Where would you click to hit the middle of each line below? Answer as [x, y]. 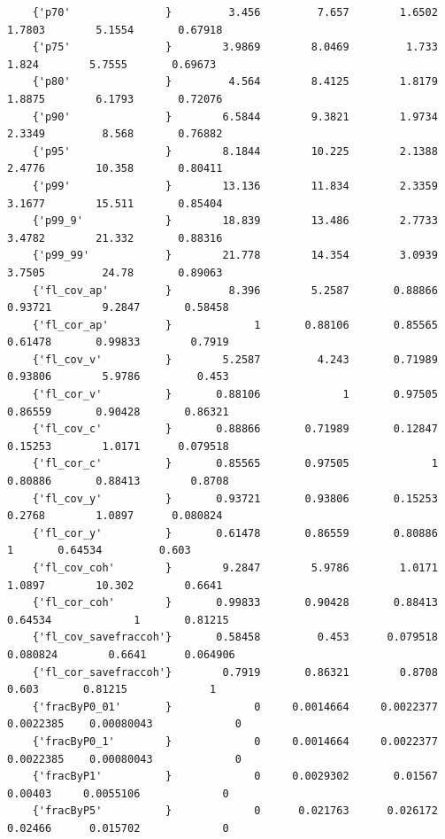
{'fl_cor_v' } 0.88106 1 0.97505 [235, 395]
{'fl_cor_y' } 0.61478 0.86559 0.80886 [235, 533]
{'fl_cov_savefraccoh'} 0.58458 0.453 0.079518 [235, 637]
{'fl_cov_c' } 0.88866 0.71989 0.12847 [235, 429]
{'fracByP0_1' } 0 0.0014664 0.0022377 [235, 741]
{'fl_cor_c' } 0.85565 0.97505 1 [235, 464]
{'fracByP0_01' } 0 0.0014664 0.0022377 [235, 707]
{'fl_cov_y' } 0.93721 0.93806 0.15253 [235, 498]
